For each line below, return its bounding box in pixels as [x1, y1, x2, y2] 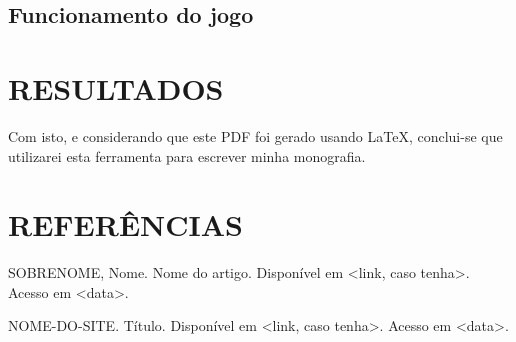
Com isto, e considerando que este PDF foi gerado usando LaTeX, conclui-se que [8, 125, 503, 146]
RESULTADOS [8, 67, 224, 108]
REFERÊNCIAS [8, 204, 244, 245]
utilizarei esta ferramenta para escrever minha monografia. [8, 145, 366, 166]
